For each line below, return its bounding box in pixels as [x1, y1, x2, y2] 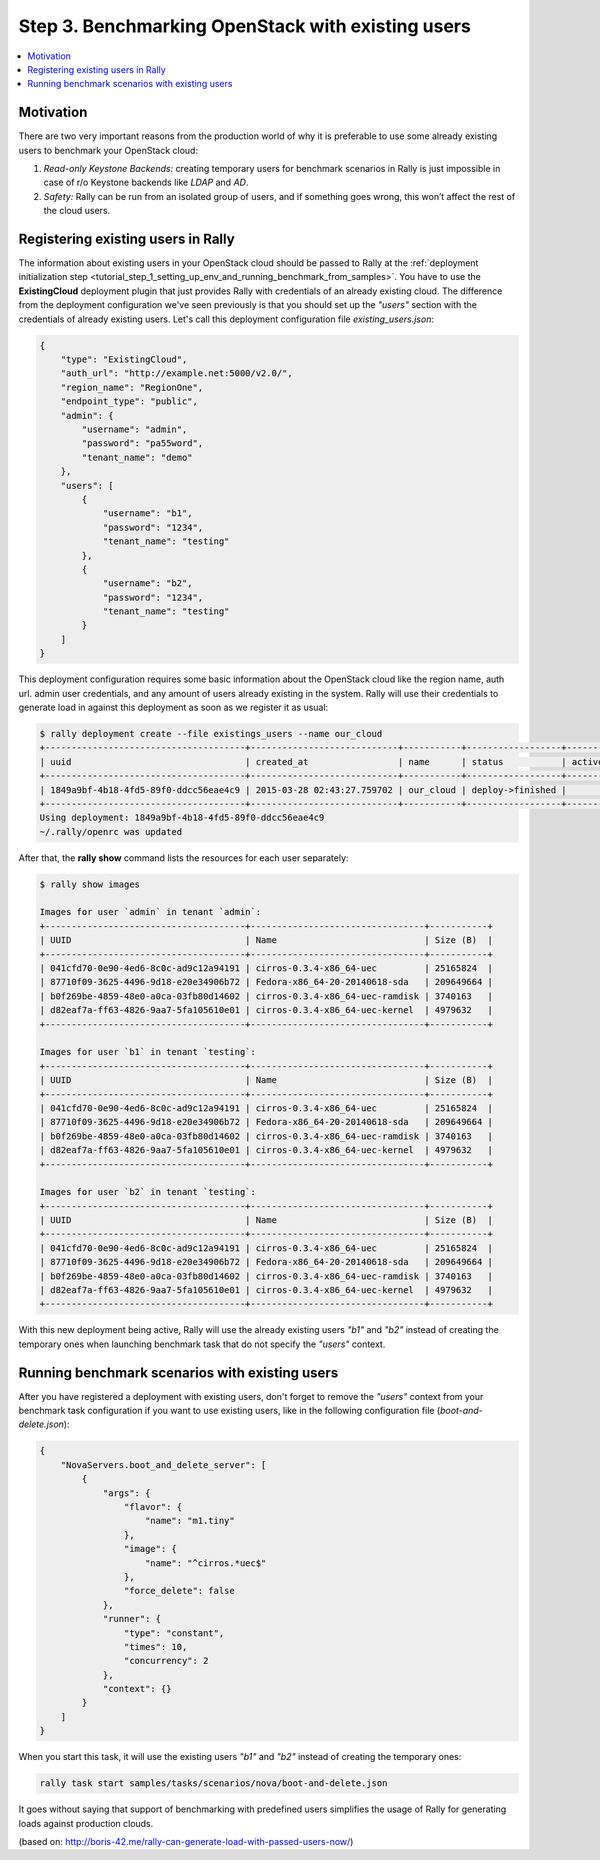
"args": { [102, 1487, 151, 1499]
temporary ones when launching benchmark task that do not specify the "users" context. [18, 1338, 386, 1350]
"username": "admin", [81, 423, 188, 435]
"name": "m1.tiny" [145, 1515, 235, 1527]
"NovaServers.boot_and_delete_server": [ [60, 1459, 267, 1470]
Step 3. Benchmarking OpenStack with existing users [18, 15, 472, 37]
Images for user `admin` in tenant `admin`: [39, 906, 262, 918]
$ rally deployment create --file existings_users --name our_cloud [39, 728, 383, 739]
